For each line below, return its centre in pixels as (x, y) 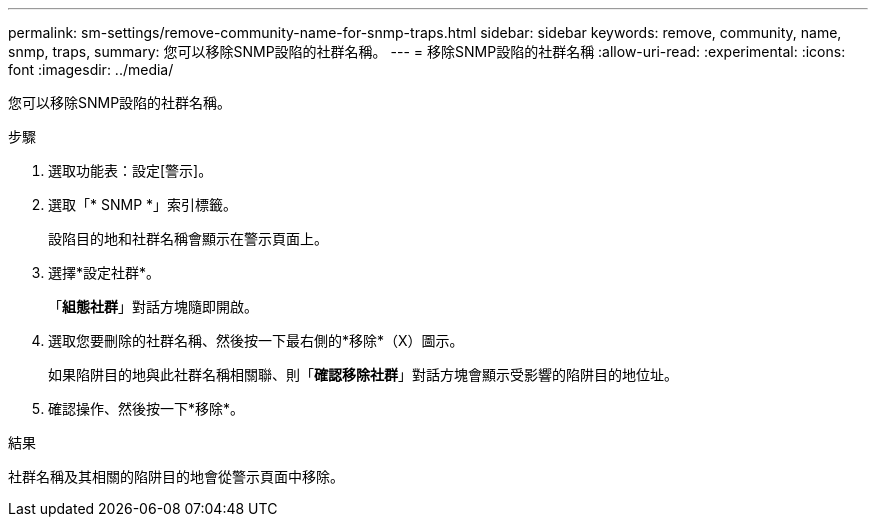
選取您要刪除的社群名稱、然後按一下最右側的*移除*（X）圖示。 (256, 340)
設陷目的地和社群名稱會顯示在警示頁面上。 (188, 238)
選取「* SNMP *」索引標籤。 (143, 204)
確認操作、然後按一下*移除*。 (146, 408)
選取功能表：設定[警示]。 (130, 170)
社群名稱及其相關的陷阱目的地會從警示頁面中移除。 (176, 476)
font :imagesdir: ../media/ (91, 69)
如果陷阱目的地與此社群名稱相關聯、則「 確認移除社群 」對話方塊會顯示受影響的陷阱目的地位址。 (363, 374)
